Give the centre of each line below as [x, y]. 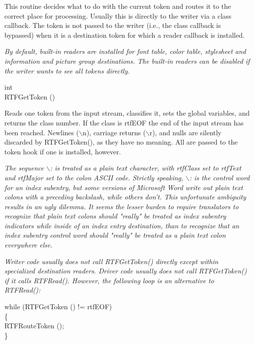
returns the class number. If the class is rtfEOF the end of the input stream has [124, 122]
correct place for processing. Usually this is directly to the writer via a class [118, 15]
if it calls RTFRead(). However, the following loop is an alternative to [109, 280]
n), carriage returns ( [114, 132]
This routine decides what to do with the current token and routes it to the [118, 6]
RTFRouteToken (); [34, 326]
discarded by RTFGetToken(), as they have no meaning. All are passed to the [121, 142]
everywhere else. [29, 245]
